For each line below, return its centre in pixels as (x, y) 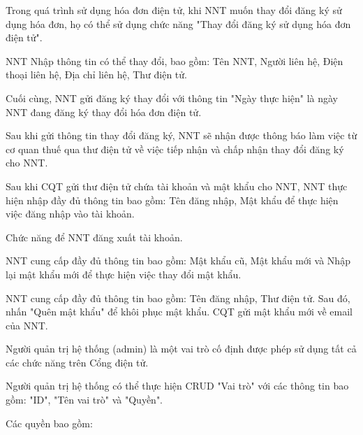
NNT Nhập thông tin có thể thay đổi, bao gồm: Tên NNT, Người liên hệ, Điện (175, 60)
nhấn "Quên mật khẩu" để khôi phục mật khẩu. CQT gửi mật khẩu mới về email (179, 312)
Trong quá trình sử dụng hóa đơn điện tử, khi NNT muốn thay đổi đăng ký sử (174, 10)
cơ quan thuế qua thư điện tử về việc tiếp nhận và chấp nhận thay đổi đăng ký (175, 149)
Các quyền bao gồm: (49, 423)
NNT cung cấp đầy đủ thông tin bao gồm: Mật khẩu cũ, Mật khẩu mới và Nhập (178, 261)
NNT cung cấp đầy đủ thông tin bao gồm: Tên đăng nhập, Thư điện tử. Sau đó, (178, 298)
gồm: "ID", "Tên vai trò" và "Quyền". (84, 400)
